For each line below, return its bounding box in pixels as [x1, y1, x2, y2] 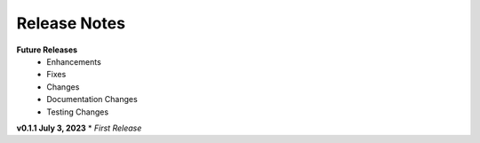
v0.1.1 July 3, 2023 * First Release [16, 123, 142, 133]
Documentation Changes [46, 94, 138, 105]
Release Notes [16, 13, 126, 33]
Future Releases [16, 44, 78, 55]
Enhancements [46, 56, 101, 67]
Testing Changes [46, 107, 109, 117]
